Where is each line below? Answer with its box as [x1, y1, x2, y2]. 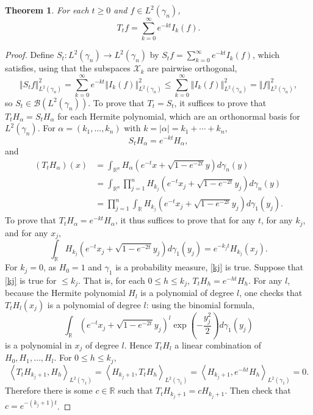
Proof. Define [5, 48, 54, 61]
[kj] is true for [5, 273, 57, 286]
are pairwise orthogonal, [147, 62, 237, 74]
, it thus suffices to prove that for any [115, 214, 256, 226]
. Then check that [225, 384, 291, 397]
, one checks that [239, 286, 303, 299]
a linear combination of [174, 338, 261, 351]
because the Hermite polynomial [5, 286, 126, 299]
